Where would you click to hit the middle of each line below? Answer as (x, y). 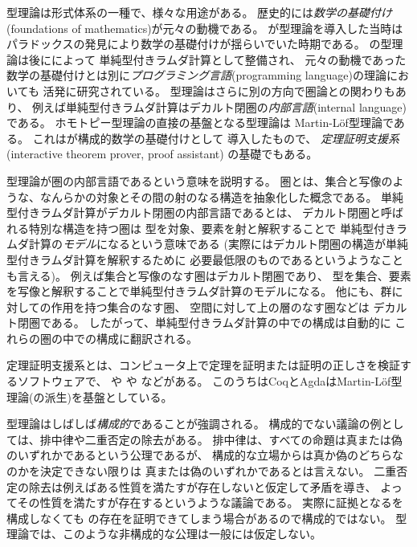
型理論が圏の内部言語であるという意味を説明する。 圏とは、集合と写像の (200, 180)
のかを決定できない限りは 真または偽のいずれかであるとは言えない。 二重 (202, 471)
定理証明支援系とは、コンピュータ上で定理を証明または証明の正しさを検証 (203, 365)
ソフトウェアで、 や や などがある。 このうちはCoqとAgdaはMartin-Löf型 (210, 381)
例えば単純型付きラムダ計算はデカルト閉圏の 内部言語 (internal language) (220, 106)
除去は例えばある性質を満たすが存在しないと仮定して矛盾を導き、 (202, 486)
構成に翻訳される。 (147, 338)
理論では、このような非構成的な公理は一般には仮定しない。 (164, 534)
